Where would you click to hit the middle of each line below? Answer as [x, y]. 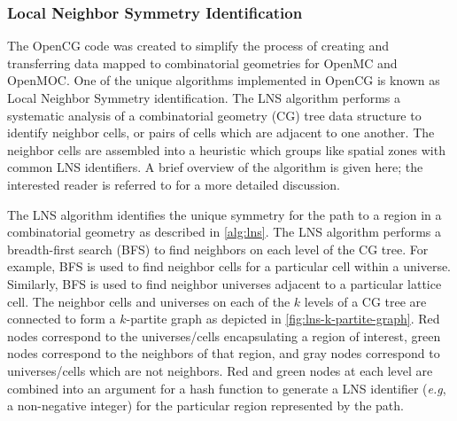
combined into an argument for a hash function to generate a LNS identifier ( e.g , [227, 388]
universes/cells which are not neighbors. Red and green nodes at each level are [220, 370]
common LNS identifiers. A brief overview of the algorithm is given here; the [215, 167]
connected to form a [62, 319]
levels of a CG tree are [365, 301]
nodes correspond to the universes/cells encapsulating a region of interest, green [224, 335]
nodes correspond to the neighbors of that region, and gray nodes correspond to [224, 353]
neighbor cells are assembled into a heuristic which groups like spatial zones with [226, 149]
